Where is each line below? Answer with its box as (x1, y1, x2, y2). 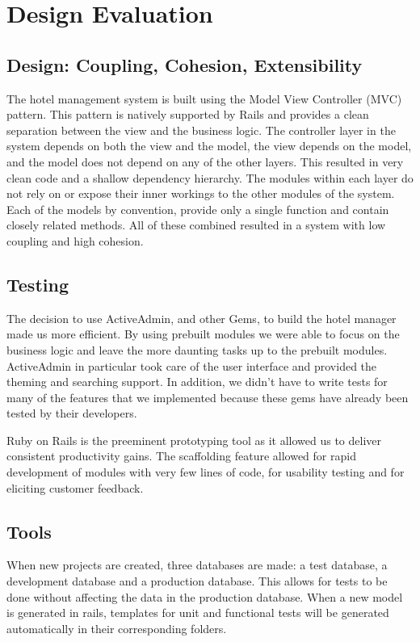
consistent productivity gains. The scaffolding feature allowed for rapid (6, 447, 356, 464)
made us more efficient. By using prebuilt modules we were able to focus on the (6, 325, 400, 342)
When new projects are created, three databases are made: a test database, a (6, 556, 388, 573)
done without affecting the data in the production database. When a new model (6, 588, 403, 605)
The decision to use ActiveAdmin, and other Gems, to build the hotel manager (6, 309, 397, 326)
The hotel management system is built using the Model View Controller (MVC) (6, 90, 402, 107)
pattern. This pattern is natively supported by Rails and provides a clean (6, 106, 369, 123)
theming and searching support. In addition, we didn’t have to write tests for (6, 373, 388, 390)
